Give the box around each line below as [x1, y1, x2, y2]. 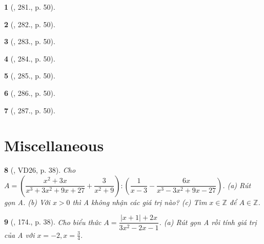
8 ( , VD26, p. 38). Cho [4, 165, 76, 175]
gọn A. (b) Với [4, 196, 50, 207]
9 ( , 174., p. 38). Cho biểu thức [4, 216, 101, 227]
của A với [4, 229, 35, 240]
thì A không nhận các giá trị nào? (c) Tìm [72, 196, 207, 207]
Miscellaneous [4, 135, 104, 156]
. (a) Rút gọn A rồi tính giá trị [159, 216, 257, 227]
